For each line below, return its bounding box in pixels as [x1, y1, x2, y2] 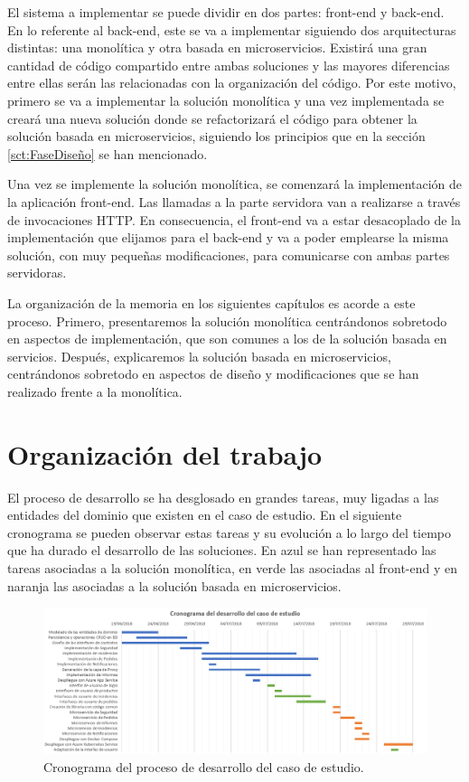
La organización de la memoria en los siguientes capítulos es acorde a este [7, 293, 416, 312]
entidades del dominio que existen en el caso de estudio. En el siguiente [7, 505, 402, 524]
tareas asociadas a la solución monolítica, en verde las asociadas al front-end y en [7, 558, 458, 577]
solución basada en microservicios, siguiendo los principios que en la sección [7, 127, 426, 146]
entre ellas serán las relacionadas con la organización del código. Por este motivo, [7, 73, 456, 92]
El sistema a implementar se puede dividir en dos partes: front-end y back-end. [7, 3, 445, 21]
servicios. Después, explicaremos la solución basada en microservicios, [7, 346, 391, 365]
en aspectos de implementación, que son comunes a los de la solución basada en [7, 329, 447, 348]
